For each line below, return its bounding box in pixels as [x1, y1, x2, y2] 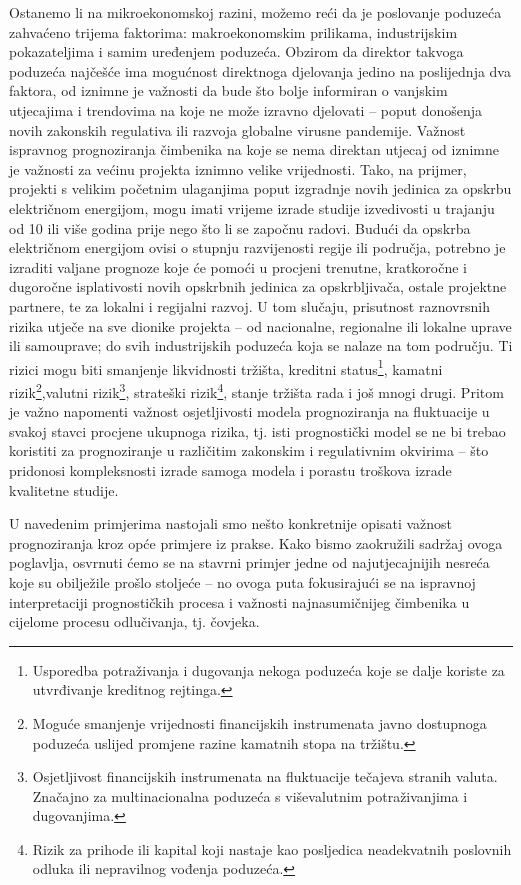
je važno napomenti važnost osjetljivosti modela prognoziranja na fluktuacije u [9, 401, 490, 422]
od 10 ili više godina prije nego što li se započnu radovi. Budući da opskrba [9, 217, 471, 238]
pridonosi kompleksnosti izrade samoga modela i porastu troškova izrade [9, 459, 452, 480]
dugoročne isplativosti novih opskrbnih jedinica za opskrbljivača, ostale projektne [9, 276, 507, 297]
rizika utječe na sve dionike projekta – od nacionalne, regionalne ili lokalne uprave [9, 315, 512, 336]
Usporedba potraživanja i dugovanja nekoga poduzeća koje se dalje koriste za [32, 659, 505, 680]
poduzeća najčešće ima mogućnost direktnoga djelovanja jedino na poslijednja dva [9, 60, 511, 81]
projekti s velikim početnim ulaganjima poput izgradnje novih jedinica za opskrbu [9, 178, 512, 199]
